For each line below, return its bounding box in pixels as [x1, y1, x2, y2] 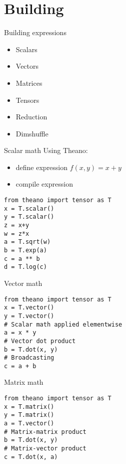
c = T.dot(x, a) [4, 453, 58, 460]
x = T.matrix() [4, 403, 54, 410]
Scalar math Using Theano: [4, 145, 88, 156]
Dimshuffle [15, 128, 48, 138]
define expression [15, 162, 68, 172]
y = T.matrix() [4, 411, 54, 419]
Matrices [15, 77, 42, 88]
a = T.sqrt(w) [4, 238, 51, 246]
